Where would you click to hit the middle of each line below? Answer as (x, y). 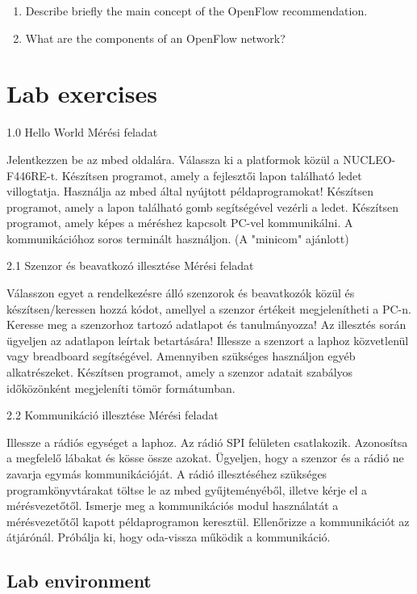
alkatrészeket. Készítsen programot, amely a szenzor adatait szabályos (180, 372)
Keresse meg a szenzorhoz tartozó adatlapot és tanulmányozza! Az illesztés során (206, 324)
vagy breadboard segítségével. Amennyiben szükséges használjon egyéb (181, 356)
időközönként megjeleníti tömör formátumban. (121, 388)
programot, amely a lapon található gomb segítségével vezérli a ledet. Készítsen (203, 206)
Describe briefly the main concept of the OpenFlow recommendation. (196, 11)
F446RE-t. (32, 175)
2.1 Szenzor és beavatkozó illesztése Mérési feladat (130, 265)
